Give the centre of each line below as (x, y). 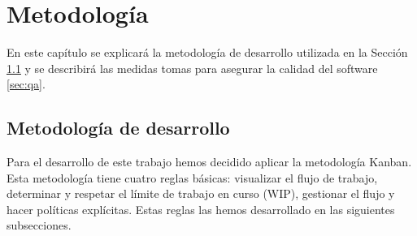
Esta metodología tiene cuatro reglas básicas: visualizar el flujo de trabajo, (192, 177)
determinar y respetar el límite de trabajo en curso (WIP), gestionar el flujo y (201, 193)
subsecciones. (39, 225)
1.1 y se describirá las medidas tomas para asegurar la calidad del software (192, 68)
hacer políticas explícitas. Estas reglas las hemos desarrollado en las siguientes (201, 209)
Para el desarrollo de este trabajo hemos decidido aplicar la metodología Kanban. (209, 162)
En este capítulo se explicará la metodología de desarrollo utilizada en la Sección (207, 52)
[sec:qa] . (26, 84)
